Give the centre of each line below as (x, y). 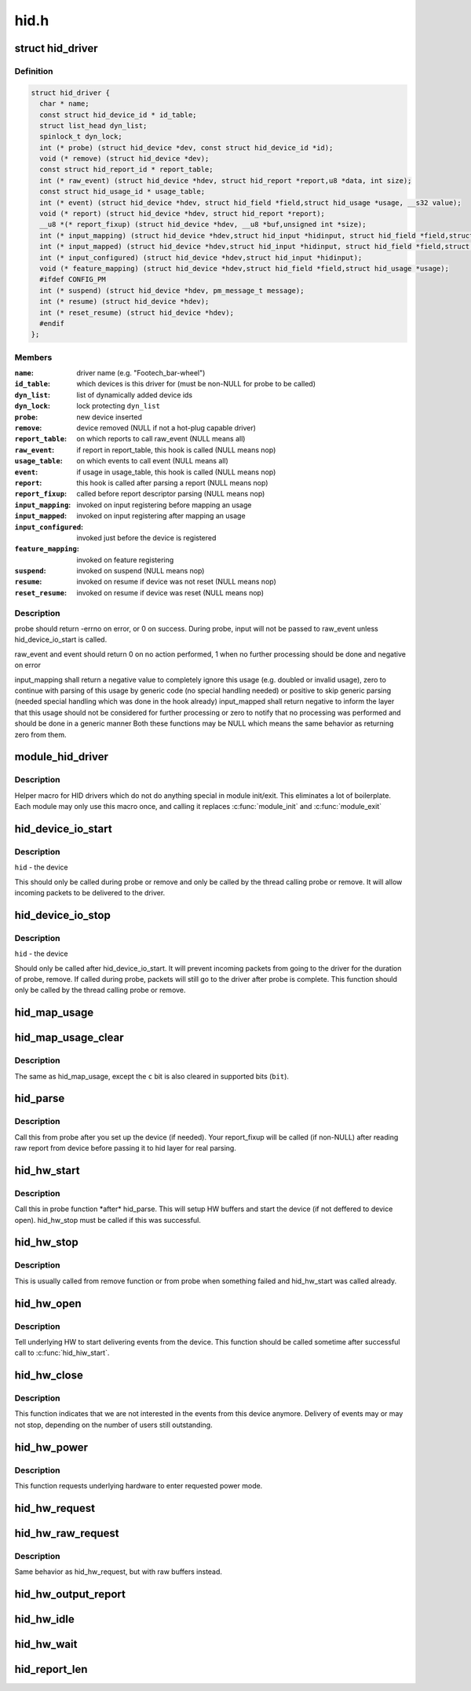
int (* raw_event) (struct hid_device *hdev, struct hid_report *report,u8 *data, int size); (226, 180)
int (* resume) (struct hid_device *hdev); (124, 302)
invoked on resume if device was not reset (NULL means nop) (176, 582)
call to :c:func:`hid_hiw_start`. (62, 1353)
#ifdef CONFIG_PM (73, 280)
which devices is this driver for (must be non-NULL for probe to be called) (196, 384)
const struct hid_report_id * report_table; (126, 170)
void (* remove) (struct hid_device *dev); (124, 159)
